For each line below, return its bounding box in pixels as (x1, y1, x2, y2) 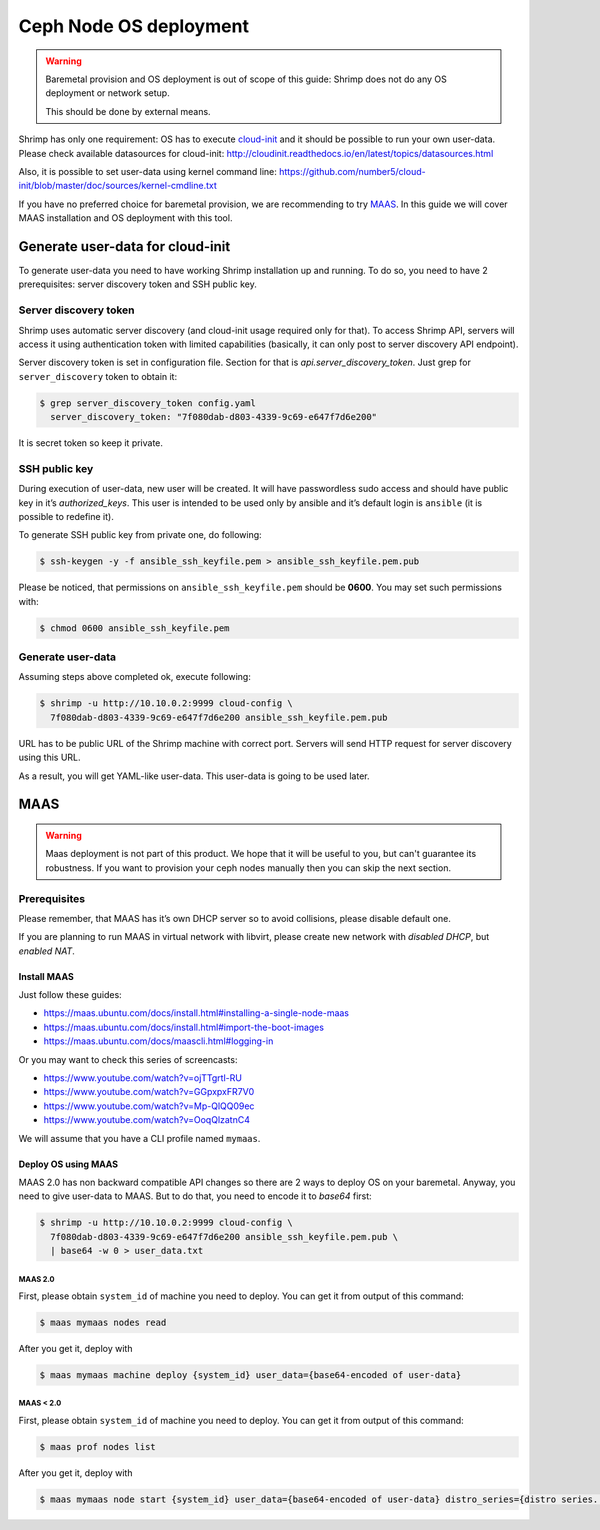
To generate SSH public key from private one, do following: (18, 529, 262, 541)
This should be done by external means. (45, 105, 211, 117)
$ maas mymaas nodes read (39, 1317, 167, 1329)
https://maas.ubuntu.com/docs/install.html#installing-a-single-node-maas (43, 1007, 350, 1019)
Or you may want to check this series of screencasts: (18, 1053, 238, 1065)
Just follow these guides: (18, 989, 122, 1001)
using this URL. (18, 751, 81, 764)
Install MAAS (18, 970, 74, 982)
